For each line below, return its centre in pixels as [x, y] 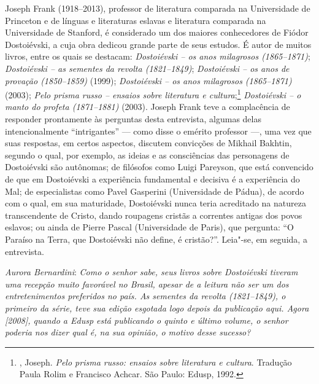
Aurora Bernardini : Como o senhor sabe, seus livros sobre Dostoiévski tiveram [152, 272]
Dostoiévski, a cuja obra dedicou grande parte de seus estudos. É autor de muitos [158, 44]
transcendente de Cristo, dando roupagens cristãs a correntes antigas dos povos [154, 215]
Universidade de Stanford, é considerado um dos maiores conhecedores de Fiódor [157, 32]
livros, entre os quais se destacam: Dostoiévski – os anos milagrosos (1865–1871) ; [158, 56]
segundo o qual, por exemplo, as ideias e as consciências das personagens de [147, 155]
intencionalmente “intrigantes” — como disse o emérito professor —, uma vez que [158, 131]
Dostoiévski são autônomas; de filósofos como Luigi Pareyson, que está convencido [159, 167]
